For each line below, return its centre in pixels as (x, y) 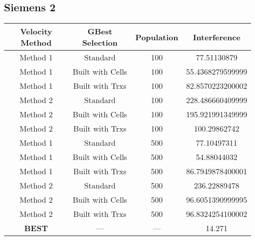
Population (157, 37)
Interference (217, 37)
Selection (100, 43)
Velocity (36, 31)
